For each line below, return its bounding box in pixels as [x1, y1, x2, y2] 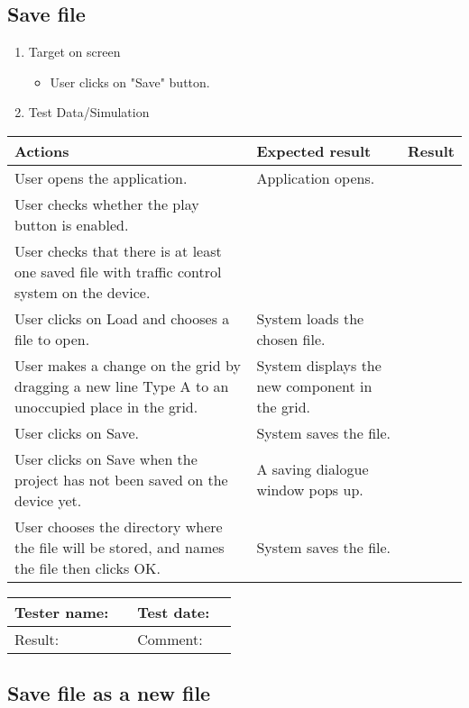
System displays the [256, 354, 382, 376]
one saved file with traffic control [14, 260, 222, 282]
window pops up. [256, 479, 363, 501]
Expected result [256, 140, 372, 161]
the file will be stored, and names [14, 536, 225, 558]
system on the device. [14, 281, 151, 303]
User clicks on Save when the [14, 448, 198, 469]
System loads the [256, 307, 364, 329]
